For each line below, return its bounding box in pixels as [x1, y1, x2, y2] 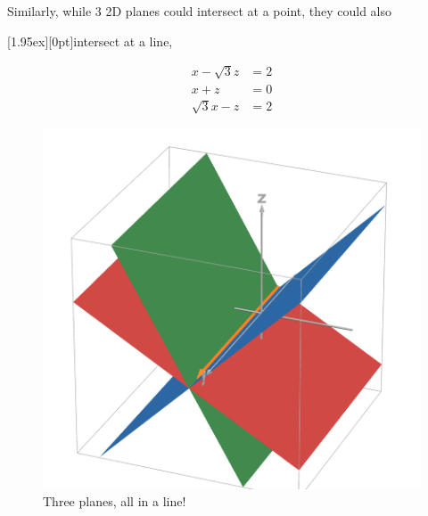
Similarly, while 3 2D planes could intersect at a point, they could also [7, 2, 392, 20]
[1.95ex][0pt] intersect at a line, [7, 31, 173, 50]
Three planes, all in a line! [43, 492, 186, 511]
